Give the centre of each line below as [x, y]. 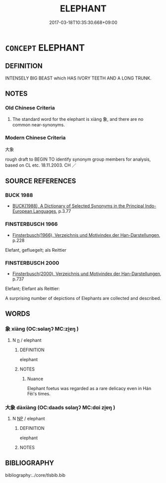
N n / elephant [27, 340]
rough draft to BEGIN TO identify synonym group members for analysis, [78, 159]
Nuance [35, 379]
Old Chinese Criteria [30, 108]
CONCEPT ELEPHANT [45, 48]
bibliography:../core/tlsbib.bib [35, 475]
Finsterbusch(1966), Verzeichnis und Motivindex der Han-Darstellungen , [86, 235]
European [22, 211]
